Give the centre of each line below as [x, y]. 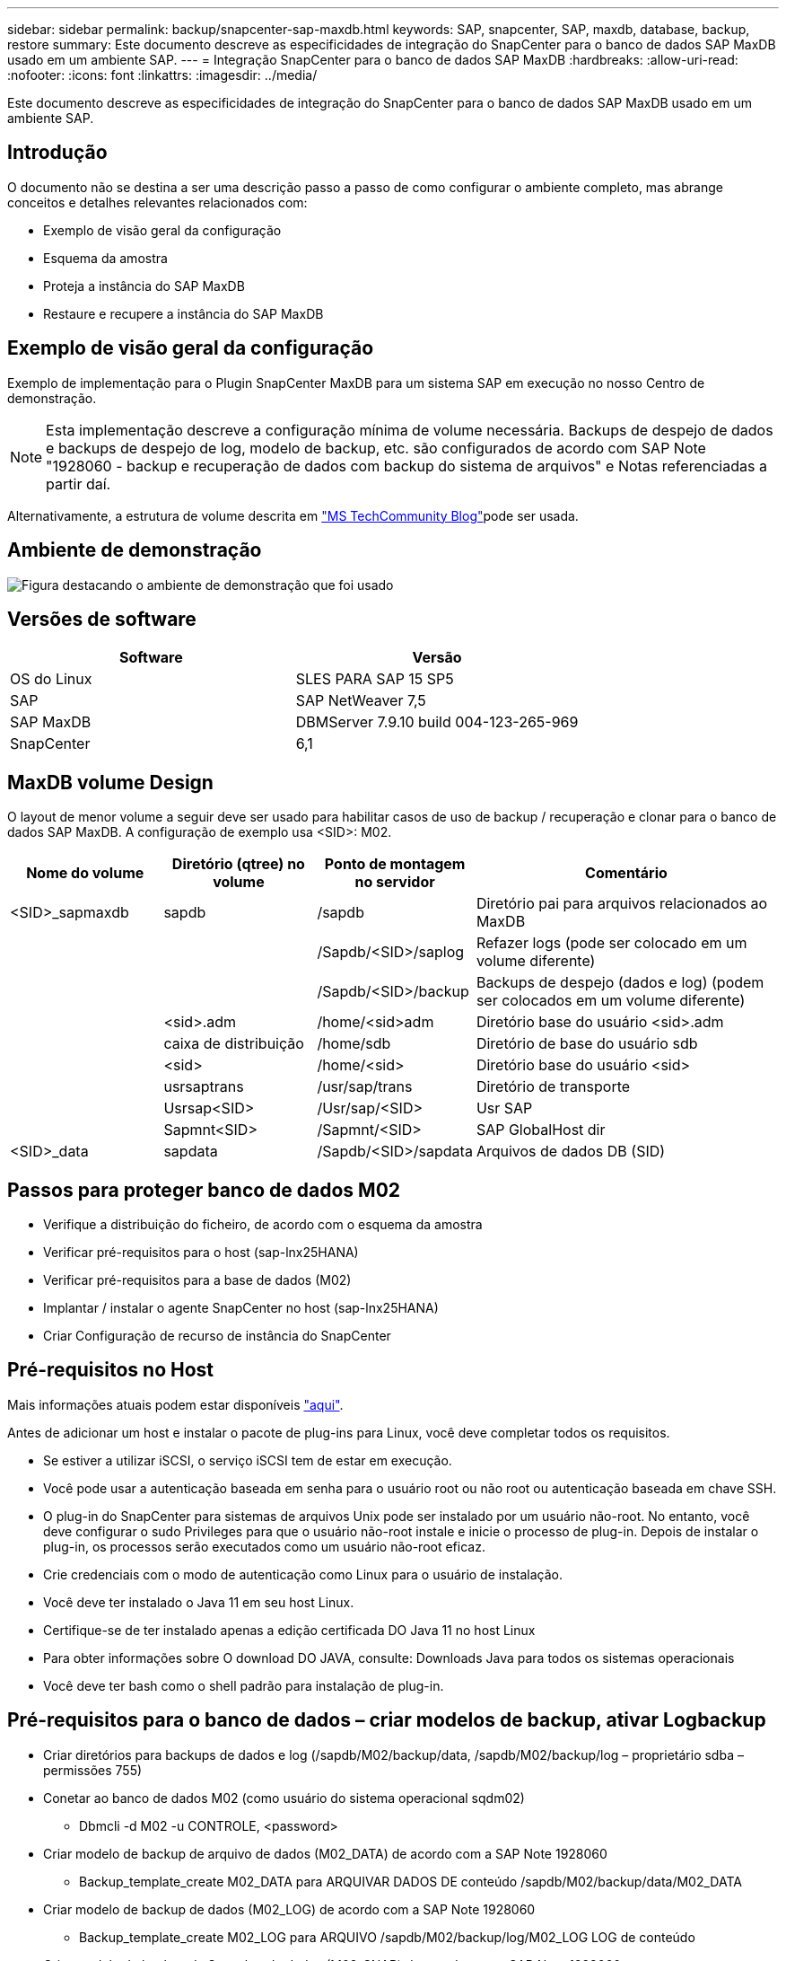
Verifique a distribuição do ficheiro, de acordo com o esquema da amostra [263, 1225]
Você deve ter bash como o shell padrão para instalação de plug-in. [244, 1685]
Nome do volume [85, 873]
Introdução [57, 153]
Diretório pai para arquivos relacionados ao [621, 904]
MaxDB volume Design [110, 782]
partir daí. [79, 484]
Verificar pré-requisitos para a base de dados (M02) [197, 1280]
